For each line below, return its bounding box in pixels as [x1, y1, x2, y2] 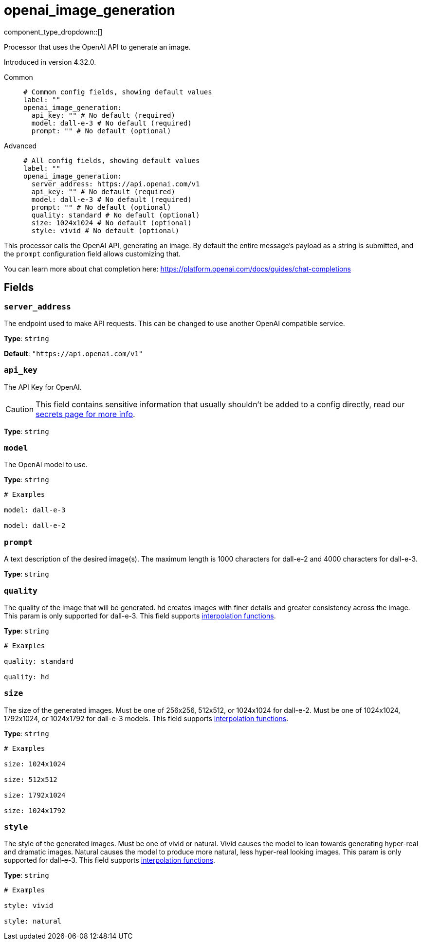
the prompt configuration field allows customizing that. [4, 249, 181, 258]
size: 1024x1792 [4, 806, 66, 815]
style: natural [4, 917, 62, 926]
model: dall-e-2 [4, 522, 66, 530]
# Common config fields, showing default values [23, 88, 212, 96]
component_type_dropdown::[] [4, 27, 103, 36]
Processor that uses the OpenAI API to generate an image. [4, 42, 191, 51]
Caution [5, 404, 34, 414]
